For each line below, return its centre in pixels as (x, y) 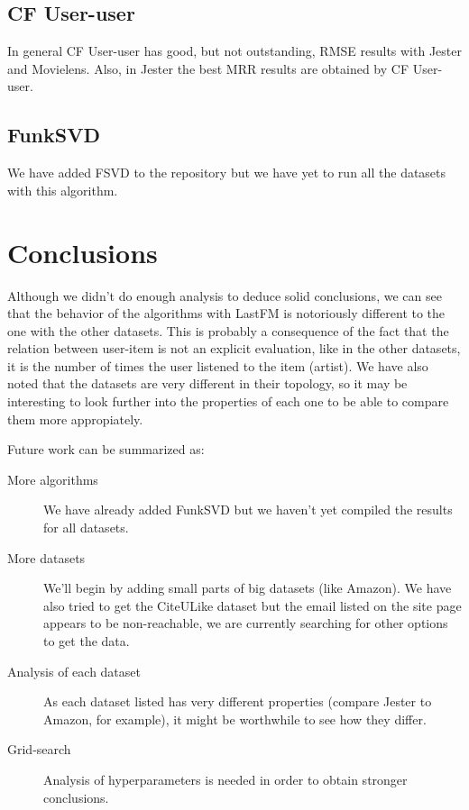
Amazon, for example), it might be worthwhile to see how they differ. (235, 719)
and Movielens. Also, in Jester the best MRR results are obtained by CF (208, 68)
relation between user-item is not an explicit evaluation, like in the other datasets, (234, 348)
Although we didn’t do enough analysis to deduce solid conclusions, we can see (225, 295)
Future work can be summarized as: (106, 449)
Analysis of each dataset (74, 671)
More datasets (46, 557)
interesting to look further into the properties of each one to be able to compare (228, 401)
